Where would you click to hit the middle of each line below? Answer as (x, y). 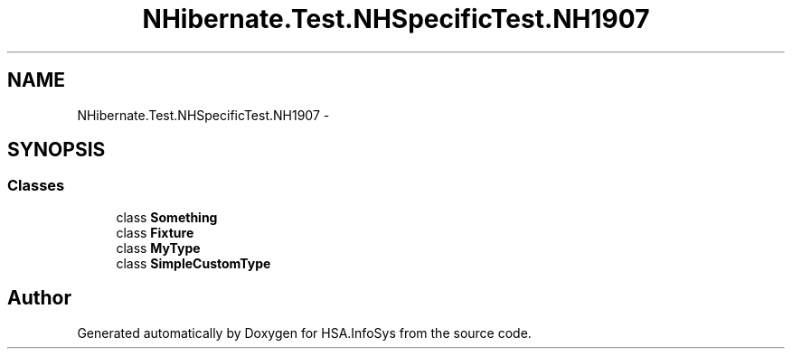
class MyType (158, 248)
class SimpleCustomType (193, 263)
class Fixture (155, 232)
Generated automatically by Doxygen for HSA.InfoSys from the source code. (304, 333)
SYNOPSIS (57, 150)
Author (39, 298)
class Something (167, 217)
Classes (36, 186)
